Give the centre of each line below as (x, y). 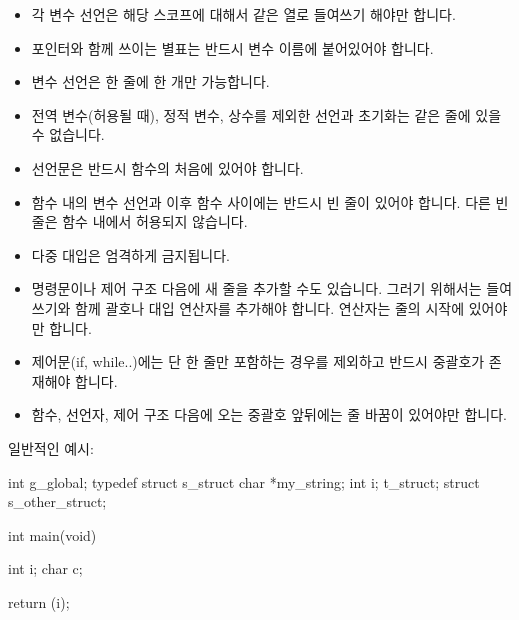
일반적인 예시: (51, 447)
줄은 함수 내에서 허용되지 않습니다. (139, 221)
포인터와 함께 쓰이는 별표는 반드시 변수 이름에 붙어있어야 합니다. (232, 47)
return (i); (39, 601)
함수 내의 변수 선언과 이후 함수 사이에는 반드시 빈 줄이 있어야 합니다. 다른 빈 (270, 201)
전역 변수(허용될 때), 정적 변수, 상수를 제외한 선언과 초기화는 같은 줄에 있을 (266, 114)
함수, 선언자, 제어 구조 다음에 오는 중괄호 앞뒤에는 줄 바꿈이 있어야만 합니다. (269, 414)
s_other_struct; (57, 501)
